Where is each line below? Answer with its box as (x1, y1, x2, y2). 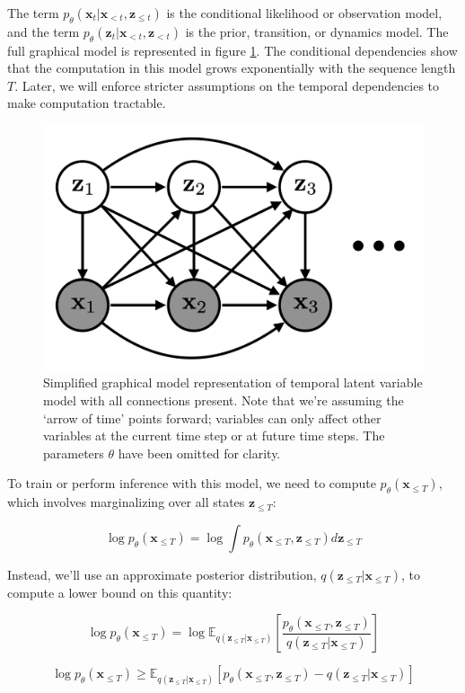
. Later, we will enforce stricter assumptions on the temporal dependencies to (14, 76, 440, 94)
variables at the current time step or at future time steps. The (43, 426, 385, 445)
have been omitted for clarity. (118, 443, 281, 462)
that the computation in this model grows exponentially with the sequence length (7, 58, 456, 77)
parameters (43, 443, 104, 462)
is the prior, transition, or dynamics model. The (185, 22, 449, 40)
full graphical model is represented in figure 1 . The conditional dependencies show (7, 40, 458, 59)
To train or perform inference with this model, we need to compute (7, 474, 376, 493)
